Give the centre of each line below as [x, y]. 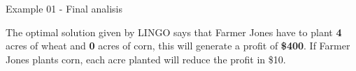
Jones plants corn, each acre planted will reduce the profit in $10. [146, 59]
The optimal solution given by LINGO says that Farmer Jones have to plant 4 [174, 32]
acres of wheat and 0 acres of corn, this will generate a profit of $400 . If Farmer [178, 46]
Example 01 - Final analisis [64, 8]
